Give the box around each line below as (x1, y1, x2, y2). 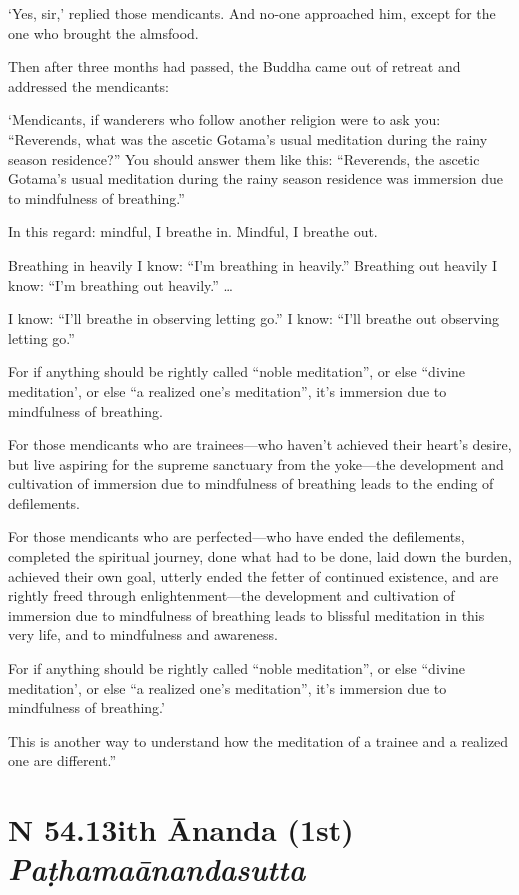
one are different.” (8, 750, 117, 771)
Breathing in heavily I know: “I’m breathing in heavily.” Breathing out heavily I (8, 254, 497, 275)
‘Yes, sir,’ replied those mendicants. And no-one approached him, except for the (8, 3, 496, 23)
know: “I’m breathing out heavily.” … (8, 274, 233, 295)
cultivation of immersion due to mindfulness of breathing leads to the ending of (8, 473, 494, 494)
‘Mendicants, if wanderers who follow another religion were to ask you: (8, 109, 441, 130)
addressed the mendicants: (8, 75, 169, 96)
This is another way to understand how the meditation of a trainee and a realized (8, 730, 509, 751)
